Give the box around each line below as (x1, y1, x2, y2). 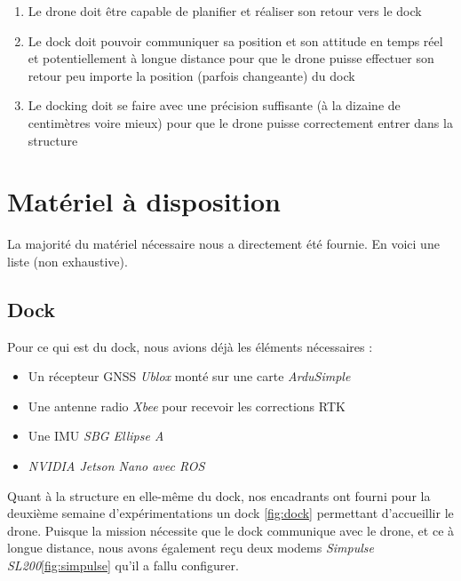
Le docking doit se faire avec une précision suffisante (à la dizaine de (28, 96, 401, 115)
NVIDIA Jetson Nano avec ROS (28, 457, 205, 475)
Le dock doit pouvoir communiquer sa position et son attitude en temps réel (28, 31, 443, 50)
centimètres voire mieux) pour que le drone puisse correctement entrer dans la (28, 113, 453, 131)
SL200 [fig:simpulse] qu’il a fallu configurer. (7, 556, 239, 575)
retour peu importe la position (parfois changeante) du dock (28, 66, 355, 84)
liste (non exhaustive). (7, 251, 128, 270)
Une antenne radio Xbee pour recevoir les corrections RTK (28, 396, 346, 415)
